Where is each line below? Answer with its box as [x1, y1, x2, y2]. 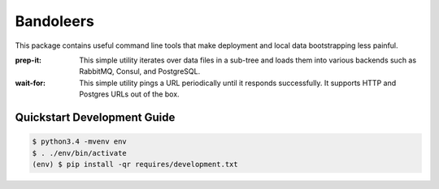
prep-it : [15, 55, 42, 65]
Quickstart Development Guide [15, 110, 176, 124]
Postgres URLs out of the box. [79, 89, 180, 99]
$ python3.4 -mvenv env [32, 137, 128, 146]
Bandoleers [15, 12, 95, 30]
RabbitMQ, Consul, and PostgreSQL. [79, 67, 201, 76]
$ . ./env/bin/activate [32, 148, 128, 157]
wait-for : [15, 78, 46, 88]
